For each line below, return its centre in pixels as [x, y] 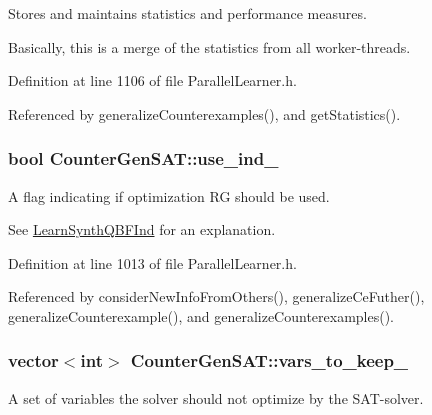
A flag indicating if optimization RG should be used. [169, 195]
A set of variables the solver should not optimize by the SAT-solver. [216, 397]
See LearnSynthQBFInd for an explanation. [142, 229]
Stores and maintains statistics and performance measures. [187, 13]
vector [33, 360]
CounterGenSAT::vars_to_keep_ [269, 360]
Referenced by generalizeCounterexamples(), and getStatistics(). [204, 113]
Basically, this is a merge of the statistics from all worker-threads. [209, 46]
